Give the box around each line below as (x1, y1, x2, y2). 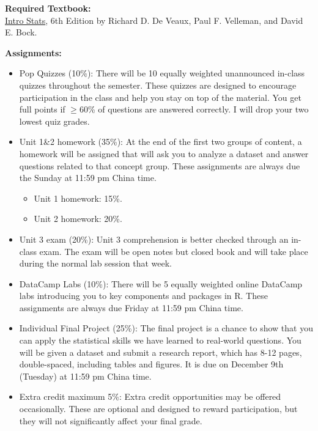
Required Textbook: (5, 2, 91, 14)
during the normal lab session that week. (19, 257, 172, 270)
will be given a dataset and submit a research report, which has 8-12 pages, (19, 345, 302, 358)
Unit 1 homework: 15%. (34, 191, 122, 204)
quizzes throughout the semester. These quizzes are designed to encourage (19, 78, 297, 91)
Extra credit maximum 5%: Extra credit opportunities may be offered (19, 390, 281, 403)
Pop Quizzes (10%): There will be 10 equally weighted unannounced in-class (19, 67, 305, 79)
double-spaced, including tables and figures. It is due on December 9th (19, 358, 284, 370)
